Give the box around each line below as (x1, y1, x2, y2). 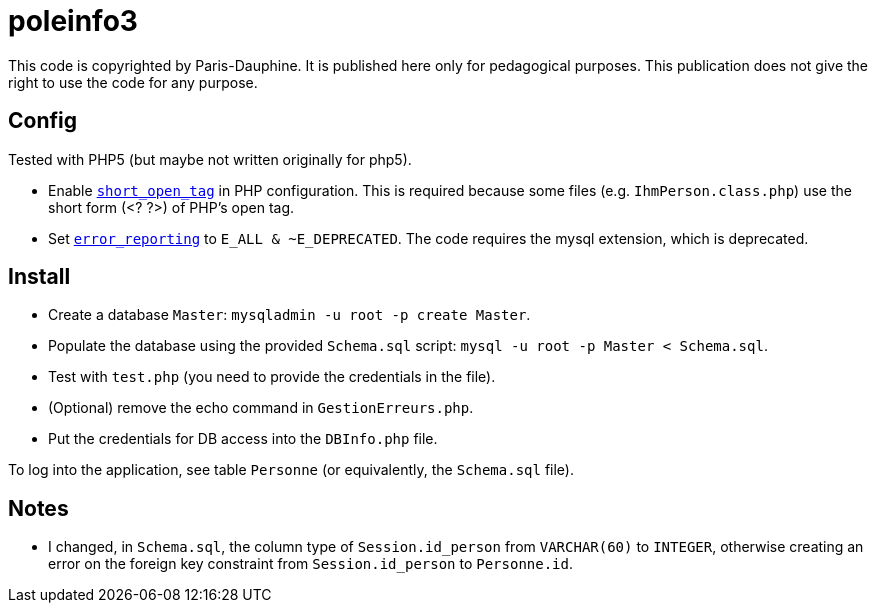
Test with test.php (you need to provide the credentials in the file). (48, 368, 496, 386)
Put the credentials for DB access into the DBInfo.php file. (48, 430, 438, 448)
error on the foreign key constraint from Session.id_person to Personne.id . (48, 555, 574, 573)
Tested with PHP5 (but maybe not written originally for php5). (8, 150, 412, 168)
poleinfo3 (8, 4, 138, 38)
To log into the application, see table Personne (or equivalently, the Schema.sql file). (8, 461, 574, 479)
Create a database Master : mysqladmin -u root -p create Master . (48, 306, 531, 324)
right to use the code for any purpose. (8, 73, 258, 91)
